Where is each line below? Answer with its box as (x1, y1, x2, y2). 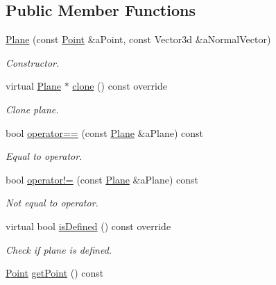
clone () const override (72, 79, 167, 93)
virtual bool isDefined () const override (6, 218, 171, 233)
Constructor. (6, 55, 60, 70)
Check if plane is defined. (6, 242, 112, 256)
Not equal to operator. (6, 195, 98, 210)
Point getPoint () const (6, 266, 104, 280)
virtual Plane (6, 79, 61, 93)
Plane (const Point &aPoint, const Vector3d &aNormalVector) (6, 32, 271, 47)
